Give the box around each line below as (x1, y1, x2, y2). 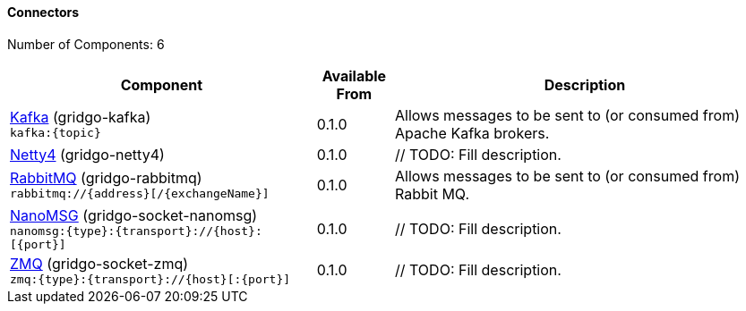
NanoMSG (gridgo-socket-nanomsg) (10, 206, 258, 224)
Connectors (7, 4, 80, 20)
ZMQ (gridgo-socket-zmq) (10, 254, 189, 273)
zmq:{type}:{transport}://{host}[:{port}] (10, 272, 291, 286)
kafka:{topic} (10, 126, 101, 140)
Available (322, 66, 387, 85)
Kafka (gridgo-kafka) (10, 108, 151, 127)
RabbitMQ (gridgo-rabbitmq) (10, 169, 202, 188)
